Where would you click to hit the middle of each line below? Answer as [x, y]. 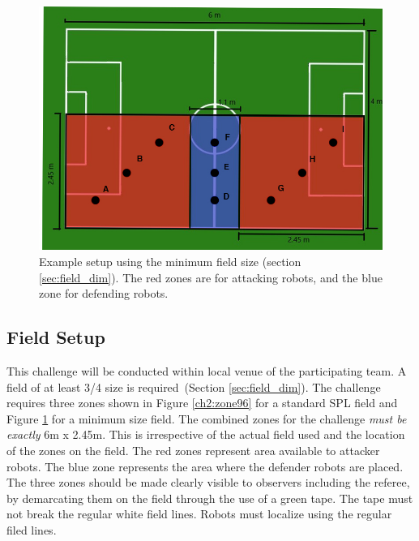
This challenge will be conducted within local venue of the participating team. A [207, 370]
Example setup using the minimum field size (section [170, 261]
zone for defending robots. [104, 293]
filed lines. [32, 529]
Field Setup [56, 337]
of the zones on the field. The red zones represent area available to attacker [193, 450]
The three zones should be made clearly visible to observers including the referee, [208, 482]
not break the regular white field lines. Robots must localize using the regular [199, 514]
